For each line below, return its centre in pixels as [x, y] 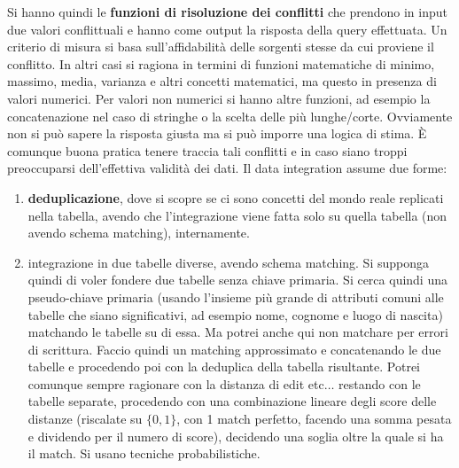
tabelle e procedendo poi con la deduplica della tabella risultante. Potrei [224, 367]
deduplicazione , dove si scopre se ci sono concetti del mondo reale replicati [236, 197]
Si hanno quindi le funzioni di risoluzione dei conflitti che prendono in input [227, 12]
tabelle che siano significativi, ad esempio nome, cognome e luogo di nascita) [235, 314]
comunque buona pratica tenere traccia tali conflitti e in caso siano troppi [207, 150]
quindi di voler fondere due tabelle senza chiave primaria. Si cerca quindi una [237, 280]
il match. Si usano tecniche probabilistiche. [144, 453]
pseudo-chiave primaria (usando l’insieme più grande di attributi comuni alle [236, 296]
